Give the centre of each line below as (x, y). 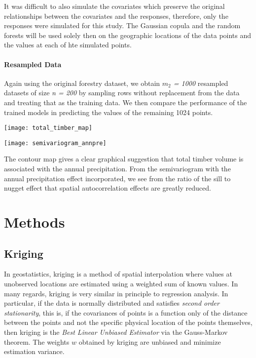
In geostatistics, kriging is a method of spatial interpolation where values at (118, 274)
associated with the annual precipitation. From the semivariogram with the (117, 169)
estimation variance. (34, 351)
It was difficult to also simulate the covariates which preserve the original (114, 6)
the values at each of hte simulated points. (68, 45)
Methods (35, 222)
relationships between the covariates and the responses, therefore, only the (116, 16)
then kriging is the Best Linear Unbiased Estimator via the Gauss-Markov (116, 332)
